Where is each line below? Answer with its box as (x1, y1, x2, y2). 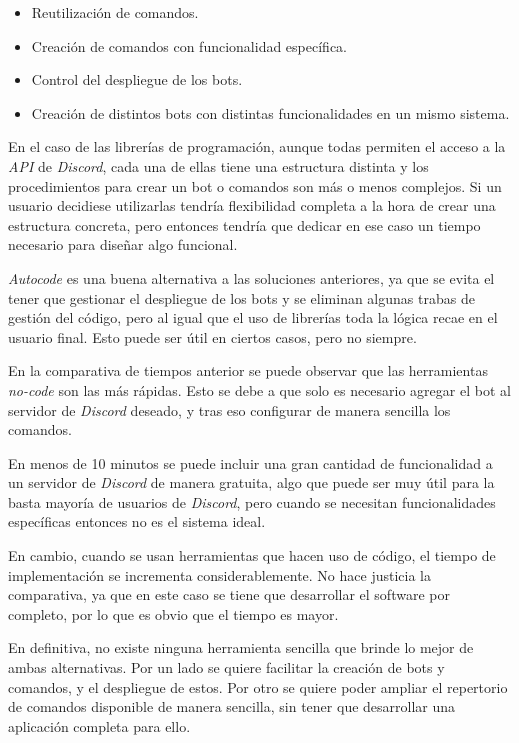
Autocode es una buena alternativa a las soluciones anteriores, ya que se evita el (8, 267, 495, 288)
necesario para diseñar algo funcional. (8, 234, 238, 255)
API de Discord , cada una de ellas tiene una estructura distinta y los (8, 155, 429, 176)
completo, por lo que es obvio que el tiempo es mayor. (8, 603, 339, 624)
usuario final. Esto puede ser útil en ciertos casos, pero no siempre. (8, 326, 417, 347)
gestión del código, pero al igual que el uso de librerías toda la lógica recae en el (8, 307, 498, 328)
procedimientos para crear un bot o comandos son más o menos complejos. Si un (8, 175, 502, 196)
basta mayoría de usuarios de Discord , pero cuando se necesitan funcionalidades (8, 491, 496, 512)
